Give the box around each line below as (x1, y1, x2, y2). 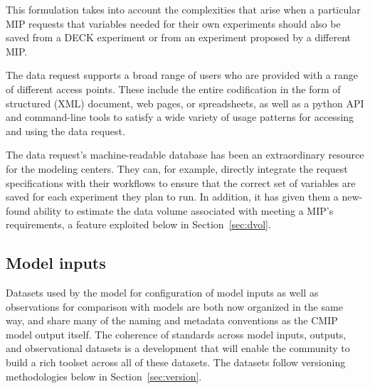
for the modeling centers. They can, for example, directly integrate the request (6, 161, 348, 176)
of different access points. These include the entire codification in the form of (6, 81, 341, 96)
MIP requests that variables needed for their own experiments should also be (6, 16, 341, 31)
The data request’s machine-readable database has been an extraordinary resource (6, 147, 364, 162)
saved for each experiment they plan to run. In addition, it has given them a (6, 189, 339, 204)
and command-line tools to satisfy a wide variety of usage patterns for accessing (6, 110, 354, 124)
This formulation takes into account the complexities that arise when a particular (6, 2, 361, 16)
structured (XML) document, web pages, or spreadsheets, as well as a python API (6, 95, 364, 110)
